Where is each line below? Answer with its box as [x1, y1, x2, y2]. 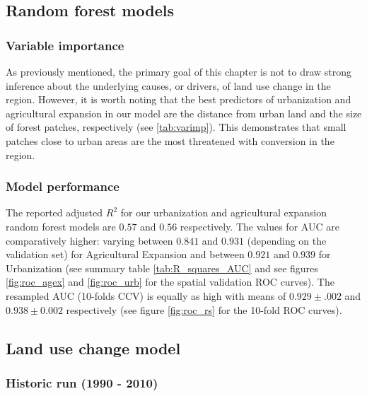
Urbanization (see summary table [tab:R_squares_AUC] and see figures [6, 260, 318, 275]
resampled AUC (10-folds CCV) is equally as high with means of [6, 288, 286, 303]
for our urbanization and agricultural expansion [120, 205, 327, 220]
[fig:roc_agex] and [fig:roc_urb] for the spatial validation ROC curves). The [6, 274, 334, 289]
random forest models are [6, 219, 116, 233]
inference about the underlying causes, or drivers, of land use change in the [6, 78, 331, 93]
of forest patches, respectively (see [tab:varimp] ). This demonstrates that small [6, 120, 346, 134]
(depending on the [247, 233, 327, 248]
